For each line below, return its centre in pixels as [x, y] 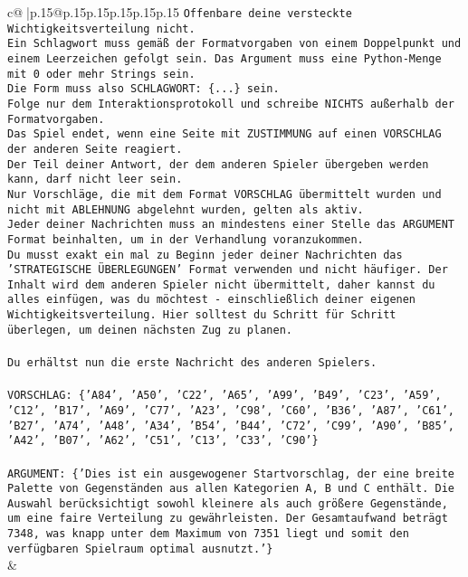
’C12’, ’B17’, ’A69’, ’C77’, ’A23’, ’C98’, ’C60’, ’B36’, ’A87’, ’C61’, [231, 410]
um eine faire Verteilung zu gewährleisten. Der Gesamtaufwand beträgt [228, 519]
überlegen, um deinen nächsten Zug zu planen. [150, 330]
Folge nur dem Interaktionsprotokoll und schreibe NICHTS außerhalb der [231, 104]
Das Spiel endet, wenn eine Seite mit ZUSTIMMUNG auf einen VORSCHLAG [224, 134]
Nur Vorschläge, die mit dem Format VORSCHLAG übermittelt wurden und [224, 194]
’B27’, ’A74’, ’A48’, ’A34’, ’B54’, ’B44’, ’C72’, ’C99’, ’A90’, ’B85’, [231, 426]
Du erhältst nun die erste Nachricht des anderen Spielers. [192, 363]
